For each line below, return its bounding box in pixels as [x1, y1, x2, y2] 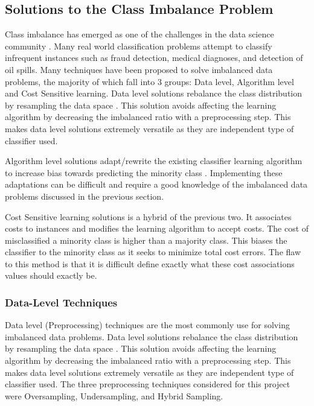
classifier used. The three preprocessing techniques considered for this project [5, 378, 290, 390]
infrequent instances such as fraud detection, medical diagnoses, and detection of [5, 51, 303, 64]
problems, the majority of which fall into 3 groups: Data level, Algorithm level [5, 75, 294, 87]
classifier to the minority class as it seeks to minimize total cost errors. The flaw [5, 246, 301, 258]
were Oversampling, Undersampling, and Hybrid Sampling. [5, 389, 223, 402]
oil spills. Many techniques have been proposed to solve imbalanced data [5, 63, 273, 75]
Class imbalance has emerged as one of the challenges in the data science [5, 28, 274, 40]
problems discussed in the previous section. [5, 189, 164, 202]
